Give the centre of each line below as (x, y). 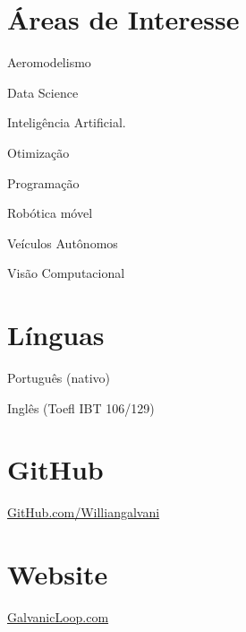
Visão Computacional (66, 273)
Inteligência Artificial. (67, 122)
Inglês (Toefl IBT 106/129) (81, 407)
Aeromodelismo (49, 62)
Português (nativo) (59, 377)
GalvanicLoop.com (58, 617)
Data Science (43, 92)
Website (58, 574)
